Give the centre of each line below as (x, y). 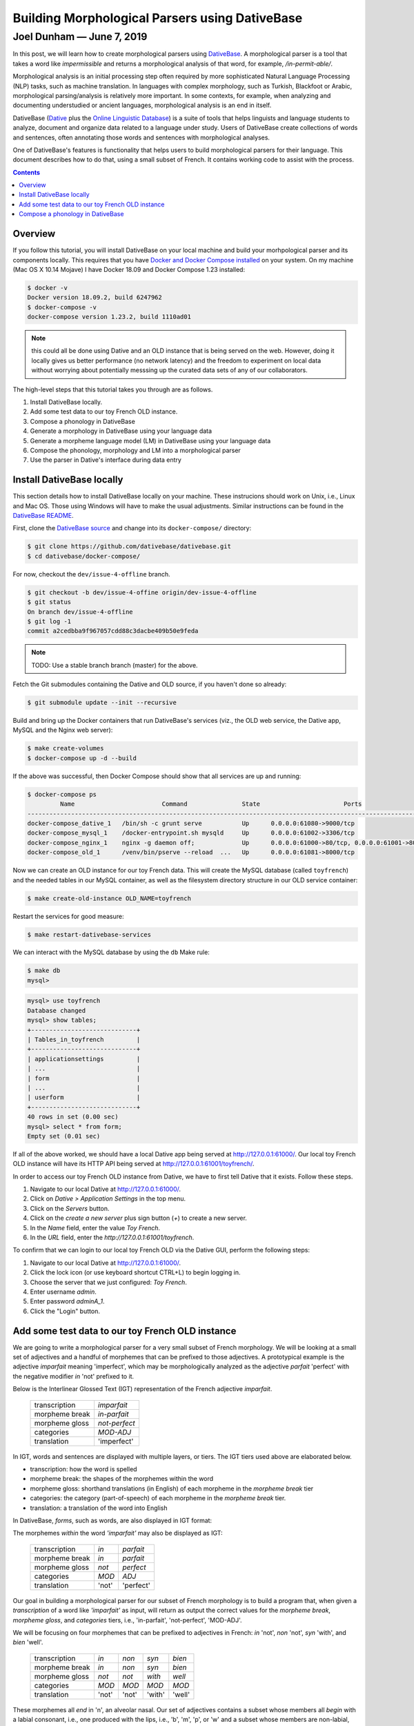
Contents (27, 172)
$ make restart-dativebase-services (89, 934)
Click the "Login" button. (65, 1311)
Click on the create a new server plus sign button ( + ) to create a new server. (139, 1218)
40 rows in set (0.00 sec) (73, 1117)
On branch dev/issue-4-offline (80, 612)
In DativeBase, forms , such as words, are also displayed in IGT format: (112, 1520)
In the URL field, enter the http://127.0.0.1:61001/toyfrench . (112, 1238)
